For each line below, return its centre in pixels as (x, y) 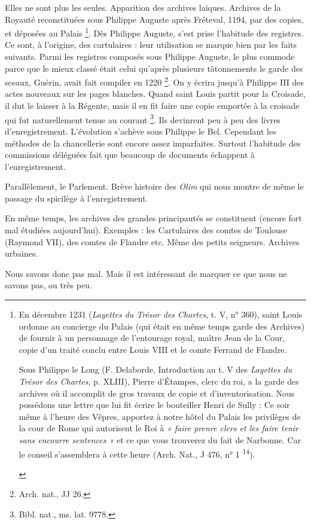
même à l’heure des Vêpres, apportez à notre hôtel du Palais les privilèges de (160, 416)
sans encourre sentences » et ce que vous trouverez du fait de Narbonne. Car (160, 439)
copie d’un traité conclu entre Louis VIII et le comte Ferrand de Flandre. (153, 349)
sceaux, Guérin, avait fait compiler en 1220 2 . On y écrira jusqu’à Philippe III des (155, 81)
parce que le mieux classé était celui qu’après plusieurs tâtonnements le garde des (154, 68)
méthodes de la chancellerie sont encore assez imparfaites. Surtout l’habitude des (153, 143)
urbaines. (22, 253)
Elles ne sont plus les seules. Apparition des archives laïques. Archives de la (143, 7)
